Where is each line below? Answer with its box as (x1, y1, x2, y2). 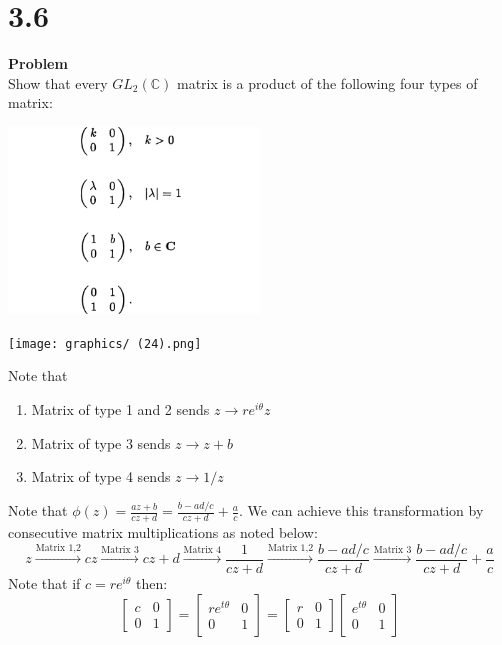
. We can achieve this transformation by (238, 500, 484, 521)
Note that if (8, 572, 81, 593)
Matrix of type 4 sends (31, 466, 171, 487)
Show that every (8, 72, 108, 93)
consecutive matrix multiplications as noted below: (8, 521, 318, 542)
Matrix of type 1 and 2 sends (31, 399, 210, 420)
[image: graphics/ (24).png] (8, 336, 202, 351)
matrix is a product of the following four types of (176, 72, 478, 93)
